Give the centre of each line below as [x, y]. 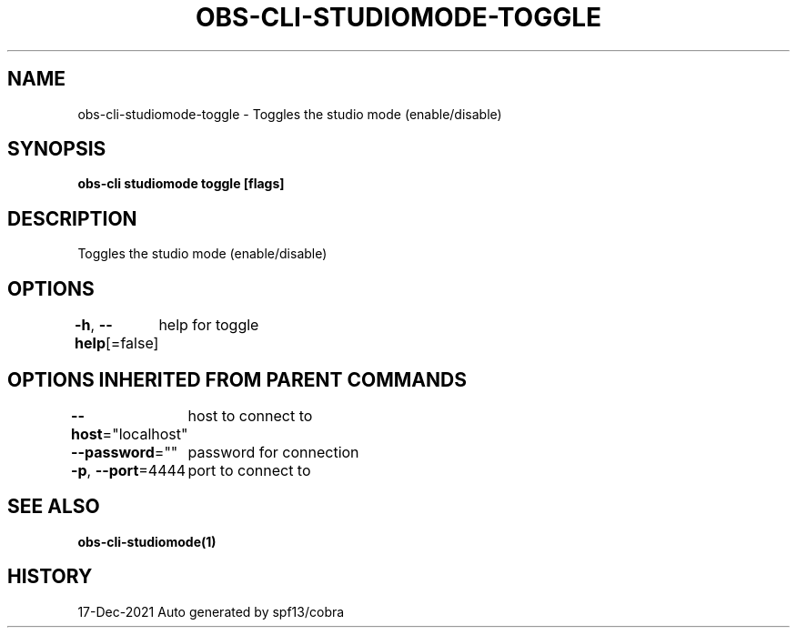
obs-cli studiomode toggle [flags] [181, 184]
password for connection [273, 452]
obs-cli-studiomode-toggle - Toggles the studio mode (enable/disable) [290, 114]
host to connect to [250, 415]
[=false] [132, 343]
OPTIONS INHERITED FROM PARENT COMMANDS [237, 379]
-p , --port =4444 [129, 470]
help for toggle [209, 325]
